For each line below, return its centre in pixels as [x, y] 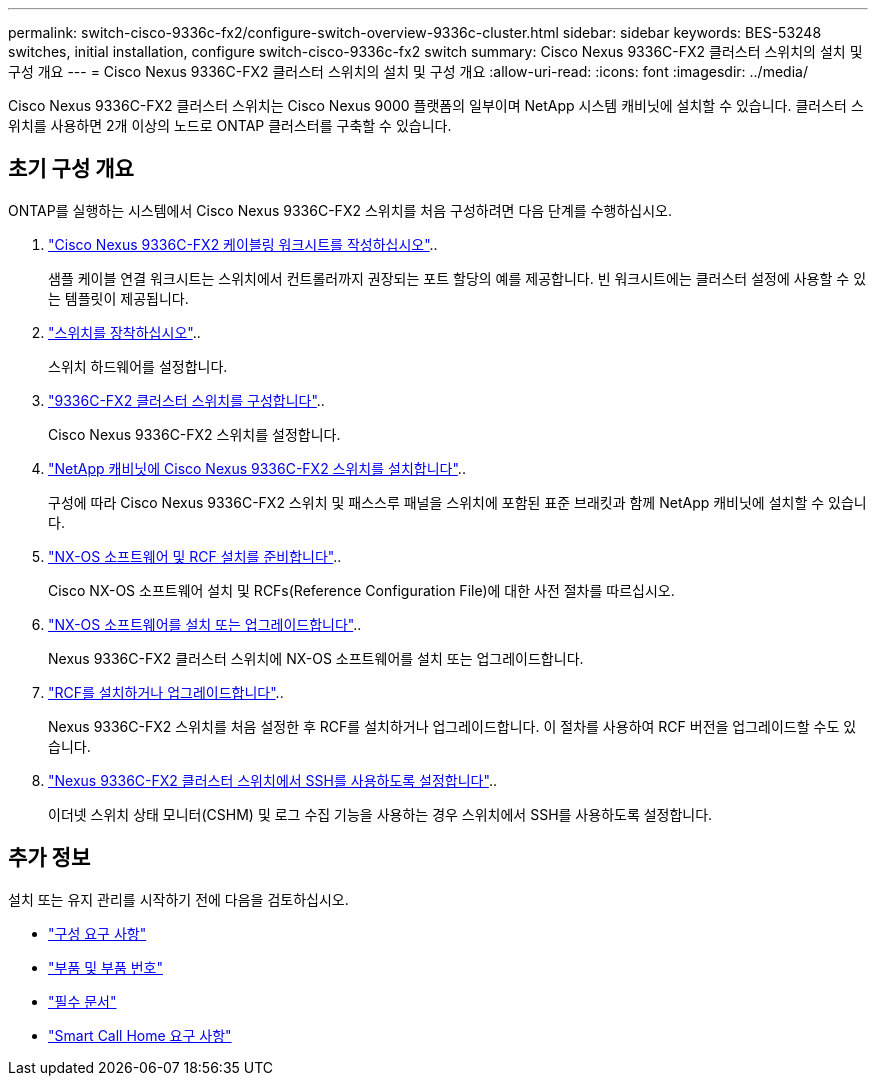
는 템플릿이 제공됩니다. [118, 298]
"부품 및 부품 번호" [106, 967]
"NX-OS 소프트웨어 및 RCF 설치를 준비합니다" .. [195, 556]
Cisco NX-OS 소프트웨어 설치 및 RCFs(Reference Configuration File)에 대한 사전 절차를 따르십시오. [361, 590]
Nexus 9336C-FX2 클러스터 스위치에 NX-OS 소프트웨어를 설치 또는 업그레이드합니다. [316, 658]
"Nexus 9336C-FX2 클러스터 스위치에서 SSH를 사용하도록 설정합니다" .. [272, 780]
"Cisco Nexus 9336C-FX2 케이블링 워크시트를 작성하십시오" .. [243, 244]
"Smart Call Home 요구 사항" [140, 1035]
